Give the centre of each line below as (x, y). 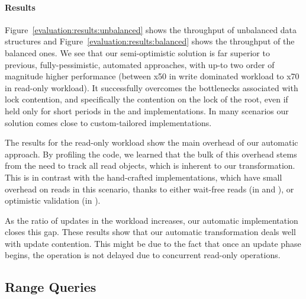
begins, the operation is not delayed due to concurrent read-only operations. (143, 255)
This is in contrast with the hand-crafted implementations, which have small (144, 177)
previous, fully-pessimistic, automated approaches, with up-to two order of (140, 64)
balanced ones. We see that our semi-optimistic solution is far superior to (137, 52)
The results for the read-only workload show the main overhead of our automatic (152, 142)
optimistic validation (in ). (53, 200)
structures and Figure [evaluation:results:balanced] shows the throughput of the (150, 41)
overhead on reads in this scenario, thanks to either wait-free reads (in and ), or (149, 189)
